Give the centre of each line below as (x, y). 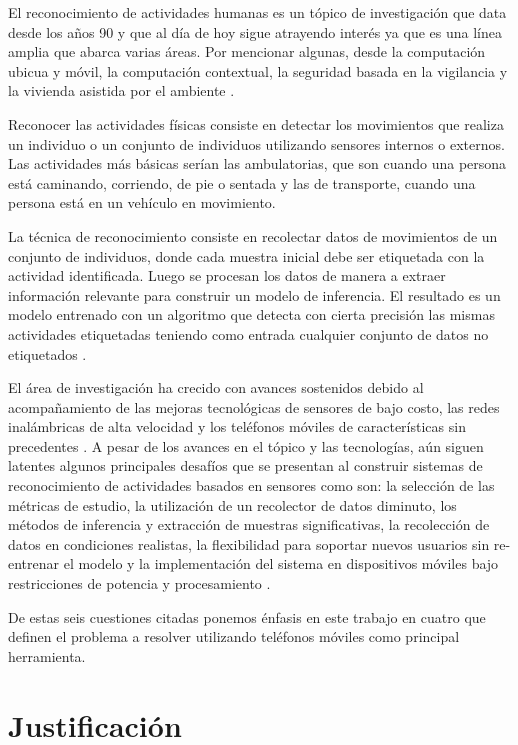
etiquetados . (47, 353)
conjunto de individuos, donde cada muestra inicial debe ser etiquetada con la (246, 255)
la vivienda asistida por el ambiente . (121, 90)
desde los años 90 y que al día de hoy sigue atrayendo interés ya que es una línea (255, 31)
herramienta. (47, 655)
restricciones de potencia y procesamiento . (139, 583)
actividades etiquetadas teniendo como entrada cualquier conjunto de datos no (248, 333)
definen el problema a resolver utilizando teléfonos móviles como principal (234, 636)
